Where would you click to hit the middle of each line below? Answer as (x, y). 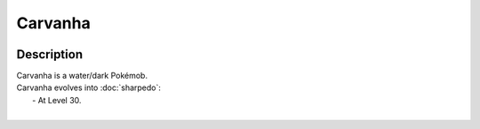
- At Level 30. (57, 100)
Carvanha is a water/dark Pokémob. (82, 76)
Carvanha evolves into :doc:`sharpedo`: (89, 87)
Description (50, 54)
